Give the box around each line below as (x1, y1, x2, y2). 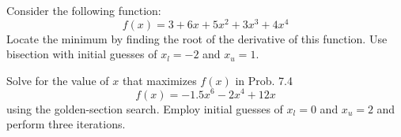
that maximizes (122, 72, 197, 88)
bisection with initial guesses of (6, 46, 157, 62)
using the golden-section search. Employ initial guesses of (6, 100, 283, 117)
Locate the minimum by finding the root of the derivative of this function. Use (6, 30, 388, 46)
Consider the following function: (6, 2, 161, 18)
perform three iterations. (6, 116, 126, 132)
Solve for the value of (6, 72, 109, 88)
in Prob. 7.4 (235, 72, 293, 88)
